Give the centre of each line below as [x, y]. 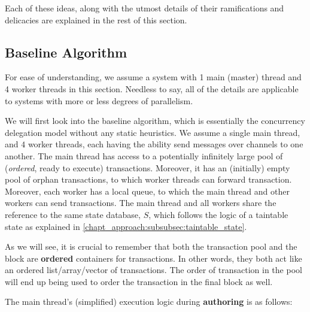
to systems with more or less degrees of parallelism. [99, 100]
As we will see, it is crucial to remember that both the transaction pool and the [151, 246]
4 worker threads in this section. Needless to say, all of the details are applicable [152, 88]
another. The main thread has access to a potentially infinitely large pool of [144, 155]
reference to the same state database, [73, 214]
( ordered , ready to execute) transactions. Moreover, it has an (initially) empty [148, 167]
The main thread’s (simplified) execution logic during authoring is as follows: [149, 302]
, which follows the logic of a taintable [218, 214]
